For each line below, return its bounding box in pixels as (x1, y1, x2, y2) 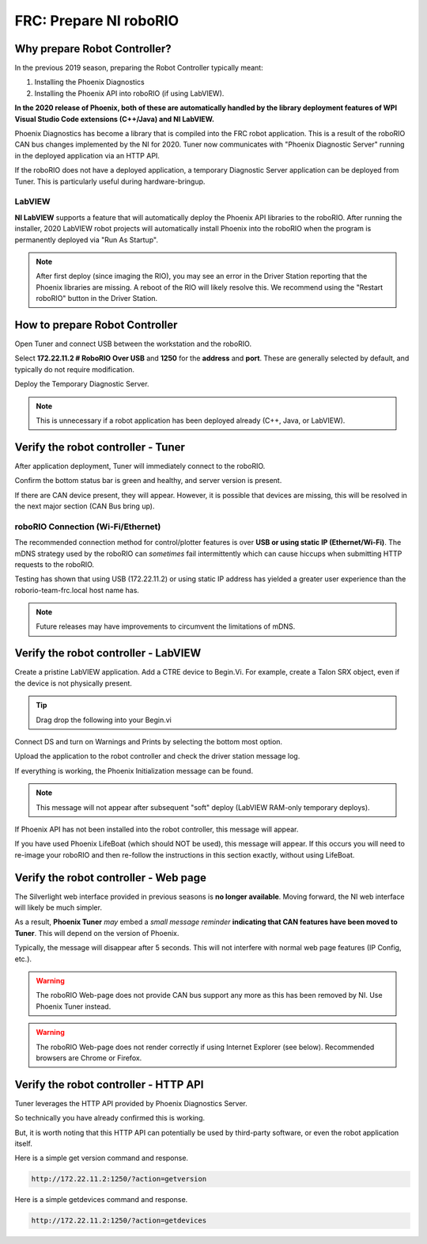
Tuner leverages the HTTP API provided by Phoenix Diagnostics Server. (14, 1098, 248, 1108)
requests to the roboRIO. (14, 559, 95, 569)
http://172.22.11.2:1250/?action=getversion (31, 1174, 207, 1184)
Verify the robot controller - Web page (14, 871, 207, 884)
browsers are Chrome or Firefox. (36, 1053, 142, 1063)
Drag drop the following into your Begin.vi (36, 715, 172, 725)
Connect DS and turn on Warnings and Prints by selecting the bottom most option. (14, 736, 283, 746)
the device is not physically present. (14, 678, 132, 688)
